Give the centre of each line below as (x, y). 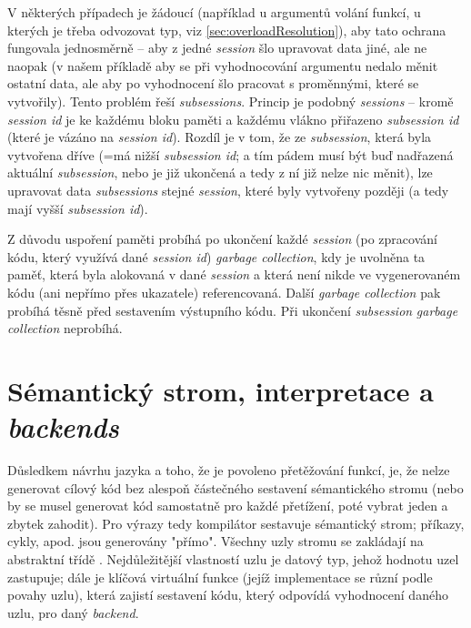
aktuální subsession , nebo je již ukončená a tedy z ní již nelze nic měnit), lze (220, 172)
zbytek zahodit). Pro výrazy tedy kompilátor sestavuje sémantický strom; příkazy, (236, 523)
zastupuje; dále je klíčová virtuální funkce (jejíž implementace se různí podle (220, 577)
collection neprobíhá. (65, 328)
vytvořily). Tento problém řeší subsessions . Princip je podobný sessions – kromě (230, 101)
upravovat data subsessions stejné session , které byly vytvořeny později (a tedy (228, 190)
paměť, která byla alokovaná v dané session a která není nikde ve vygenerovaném (234, 274)
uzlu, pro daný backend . (73, 612)
